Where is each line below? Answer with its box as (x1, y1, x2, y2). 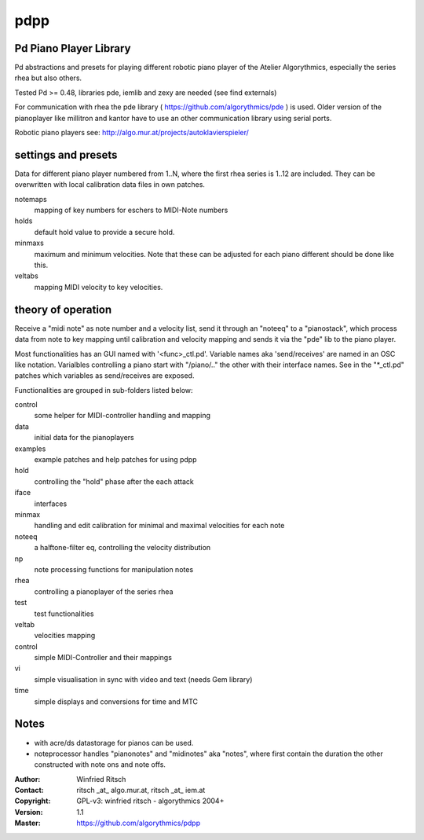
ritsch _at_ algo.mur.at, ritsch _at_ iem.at (76, 786, 206, 795)
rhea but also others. (14, 73, 82, 83)
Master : (14, 818, 41, 828)
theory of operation (14, 303, 112, 316)
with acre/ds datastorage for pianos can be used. (34, 738, 194, 747)
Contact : (14, 786, 45, 795)
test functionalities (34, 609, 94, 618)
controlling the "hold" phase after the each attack (34, 476, 194, 486)
